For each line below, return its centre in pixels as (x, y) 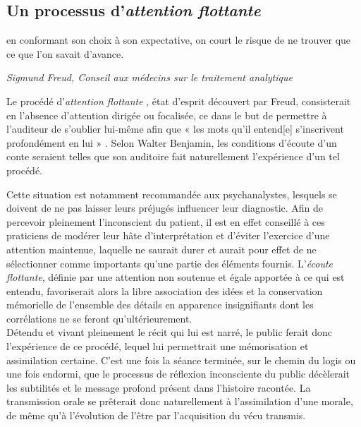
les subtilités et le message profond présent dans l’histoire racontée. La (159, 387)
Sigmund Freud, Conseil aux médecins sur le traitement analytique (149, 77)
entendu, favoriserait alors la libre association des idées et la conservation (165, 290)
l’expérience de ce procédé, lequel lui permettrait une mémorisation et (158, 346)
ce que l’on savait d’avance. (65, 53)
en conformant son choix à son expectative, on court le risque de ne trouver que (179, 40)
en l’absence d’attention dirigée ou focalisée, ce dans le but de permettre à (167, 115)
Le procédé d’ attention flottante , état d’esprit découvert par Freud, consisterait (179, 101)
